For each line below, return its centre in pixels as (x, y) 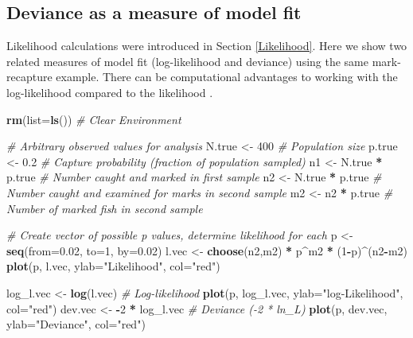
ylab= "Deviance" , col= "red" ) (76, 324)
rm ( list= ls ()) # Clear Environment (94, 119)
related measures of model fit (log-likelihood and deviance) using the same (187, 61)
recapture (29, 77)
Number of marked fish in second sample (105, 208)
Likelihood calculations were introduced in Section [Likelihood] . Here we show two (207, 46)
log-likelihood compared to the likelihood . (110, 92)
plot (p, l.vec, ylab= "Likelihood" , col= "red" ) (113, 266)
